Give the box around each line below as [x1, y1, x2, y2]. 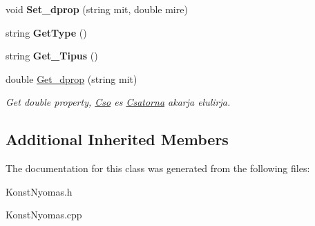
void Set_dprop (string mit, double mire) [6, 2, 188, 16]
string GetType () [6, 25, 87, 39]
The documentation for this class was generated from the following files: [6, 161, 310, 176]
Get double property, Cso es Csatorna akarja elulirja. [6, 95, 231, 109]
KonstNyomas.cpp [6, 207, 82, 222]
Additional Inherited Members [6, 129, 229, 150]
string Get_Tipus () [6, 48, 98, 63]
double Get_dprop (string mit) [6, 71, 137, 86]
